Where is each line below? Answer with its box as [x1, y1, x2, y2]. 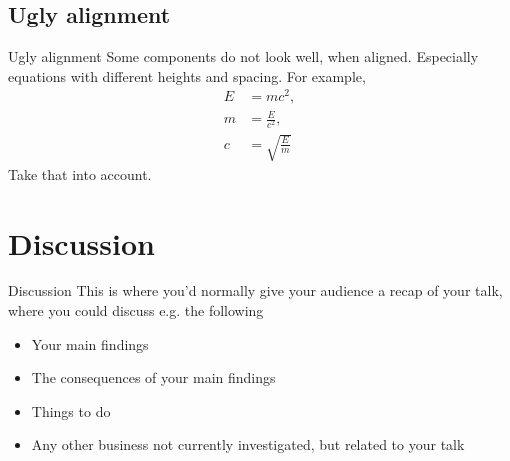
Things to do [31, 400, 111, 421]
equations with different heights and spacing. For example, [8, 65, 366, 86]
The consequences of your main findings [31, 367, 276, 388]
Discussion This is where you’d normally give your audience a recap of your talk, [8, 280, 503, 301]
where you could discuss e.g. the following [8, 300, 264, 321]
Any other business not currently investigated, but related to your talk [31, 434, 465, 455]
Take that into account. [8, 163, 152, 184]
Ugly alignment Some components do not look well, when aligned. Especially [8, 46, 479, 67]
